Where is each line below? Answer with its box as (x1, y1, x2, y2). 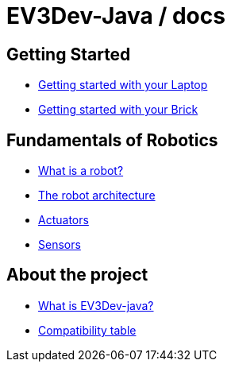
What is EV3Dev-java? (38, 298, 154, 312)
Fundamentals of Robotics (6, 130, 218, 150)
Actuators (38, 213, 89, 227)
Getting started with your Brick (38, 103, 198, 117)
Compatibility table (38, 323, 137, 337)
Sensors (38, 238, 81, 252)
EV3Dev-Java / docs (6, 2, 225, 29)
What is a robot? (38, 164, 124, 178)
